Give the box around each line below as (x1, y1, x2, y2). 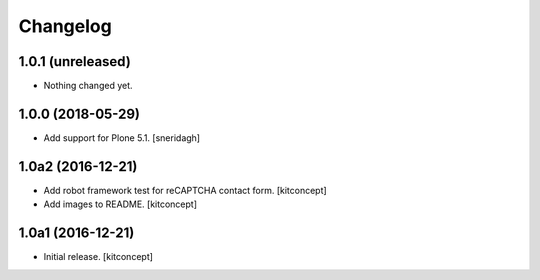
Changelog (18, 15, 112, 37)
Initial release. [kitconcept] (43, 251, 154, 263)
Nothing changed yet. (43, 80, 134, 92)
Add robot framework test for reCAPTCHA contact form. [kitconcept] (43, 184, 327, 196)
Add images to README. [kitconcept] (43, 198, 198, 210)
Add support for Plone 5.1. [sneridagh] (43, 131, 200, 144)
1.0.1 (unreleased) (18, 53, 132, 70)
